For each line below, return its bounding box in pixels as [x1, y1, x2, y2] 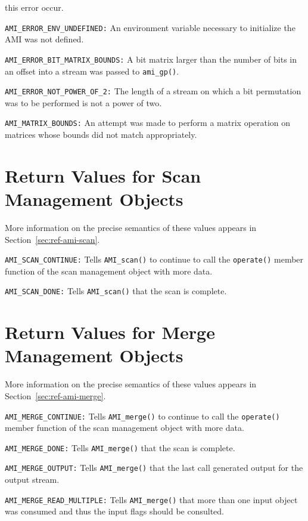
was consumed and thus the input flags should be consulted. [5, 505, 224, 517]
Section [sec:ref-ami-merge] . [5, 389, 106, 402]
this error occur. [5, 1, 64, 13]
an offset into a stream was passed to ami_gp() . [5, 64, 179, 77]
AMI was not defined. [5, 33, 84, 45]
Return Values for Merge [5, 320, 215, 344]
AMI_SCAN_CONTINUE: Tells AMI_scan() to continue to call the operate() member [5, 253, 304, 266]
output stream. [5, 473, 60, 486]
